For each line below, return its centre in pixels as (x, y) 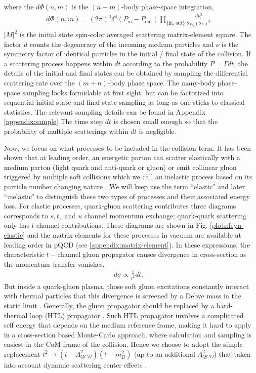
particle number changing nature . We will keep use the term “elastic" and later (125, 186)
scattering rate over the (39, 83)
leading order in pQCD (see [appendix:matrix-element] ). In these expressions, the (127, 244)
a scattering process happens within (58, 63)
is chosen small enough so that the (166, 121)
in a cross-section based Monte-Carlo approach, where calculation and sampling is (128, 334)
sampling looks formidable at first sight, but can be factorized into (123, 92)
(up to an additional (165, 353)
